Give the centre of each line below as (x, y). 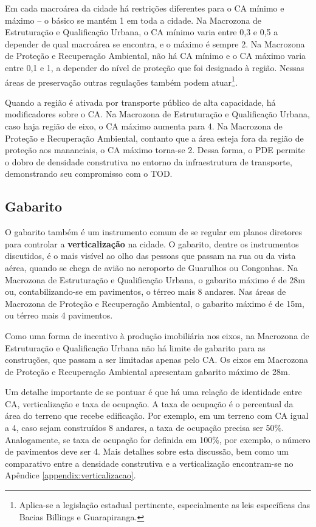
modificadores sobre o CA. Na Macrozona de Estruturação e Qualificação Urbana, (157, 114)
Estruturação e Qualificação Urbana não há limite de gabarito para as (135, 347)
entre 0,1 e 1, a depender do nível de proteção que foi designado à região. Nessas (155, 67)
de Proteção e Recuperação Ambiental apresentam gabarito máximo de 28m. (148, 371)
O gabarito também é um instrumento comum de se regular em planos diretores (153, 232)
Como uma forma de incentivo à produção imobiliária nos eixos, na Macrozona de (157, 335)
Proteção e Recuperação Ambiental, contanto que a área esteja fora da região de (154, 138)
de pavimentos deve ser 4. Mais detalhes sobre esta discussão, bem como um (147, 451)
